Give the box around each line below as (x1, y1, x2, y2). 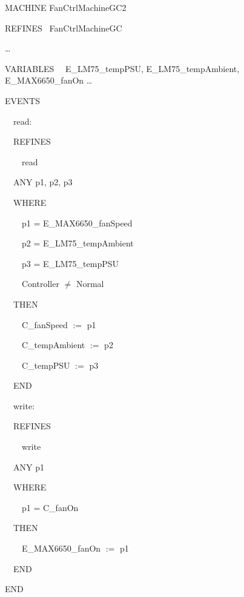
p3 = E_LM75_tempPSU (21, 257, 119, 269)
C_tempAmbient (21, 338, 85, 351)
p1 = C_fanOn (21, 501, 79, 513)
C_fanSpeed (21, 318, 68, 331)
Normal (76, 277, 104, 290)
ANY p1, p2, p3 (13, 176, 73, 188)
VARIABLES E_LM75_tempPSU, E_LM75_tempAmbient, (5, 62, 240, 74)
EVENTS (5, 94, 40, 107)
